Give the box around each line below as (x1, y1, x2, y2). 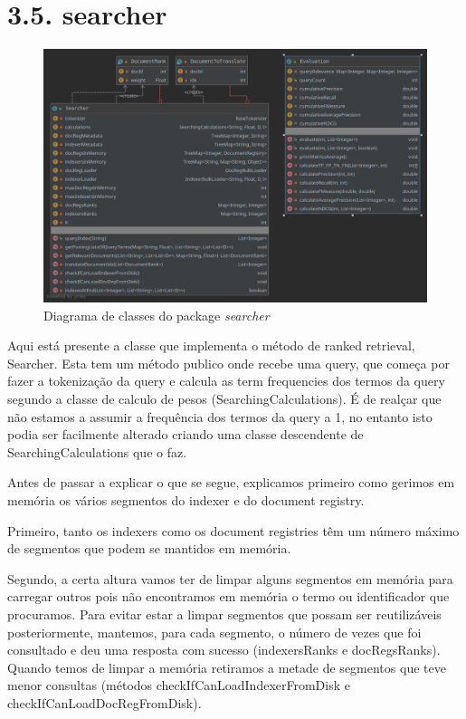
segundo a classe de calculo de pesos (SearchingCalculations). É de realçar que (7, 389, 442, 407)
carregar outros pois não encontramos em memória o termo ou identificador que (7, 587, 450, 606)
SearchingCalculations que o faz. (7, 442, 187, 461)
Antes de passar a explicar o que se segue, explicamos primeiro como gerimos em (7, 473, 455, 492)
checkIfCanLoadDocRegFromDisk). (7, 693, 202, 712)
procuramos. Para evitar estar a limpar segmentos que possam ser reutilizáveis (7, 604, 442, 623)
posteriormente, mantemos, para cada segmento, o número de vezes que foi (7, 622, 422, 641)
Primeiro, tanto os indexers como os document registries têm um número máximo (7, 521, 460, 540)
